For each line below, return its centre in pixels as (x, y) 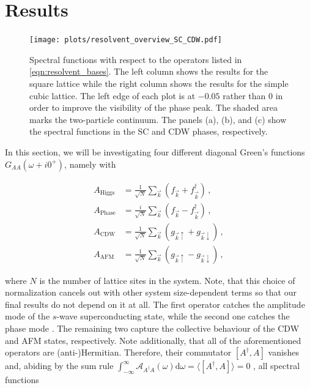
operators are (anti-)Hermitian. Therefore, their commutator (118, 352)
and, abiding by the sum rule (59, 366)
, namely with (90, 164)
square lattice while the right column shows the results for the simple (159, 83)
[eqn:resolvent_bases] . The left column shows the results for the (149, 71)
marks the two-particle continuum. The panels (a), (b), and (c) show (158, 119)
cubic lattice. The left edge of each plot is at (113, 95)
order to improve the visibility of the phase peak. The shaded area (153, 107)
